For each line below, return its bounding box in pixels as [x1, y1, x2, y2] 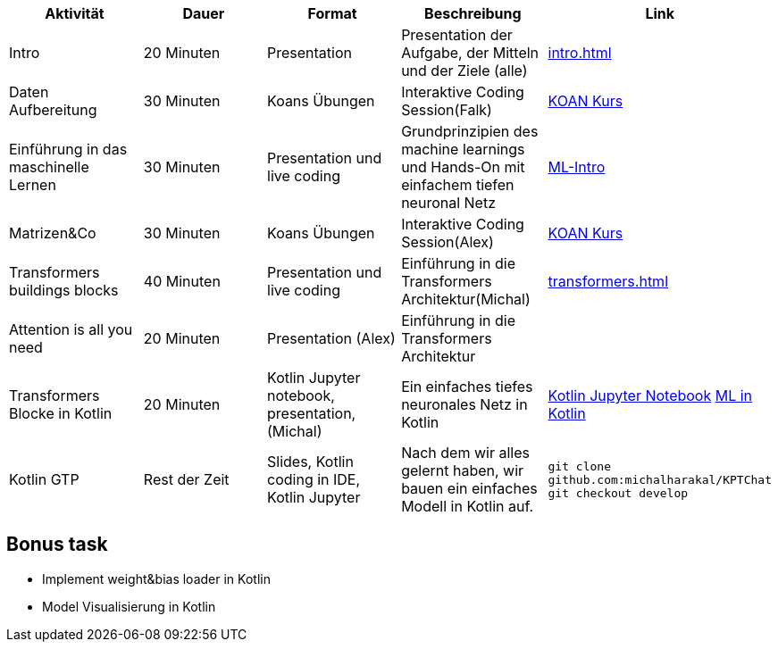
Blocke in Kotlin [9, 404, 113, 422]
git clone [548, 459, 611, 473]
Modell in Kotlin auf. [401, 497, 534, 515]
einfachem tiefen [401, 176, 514, 194]
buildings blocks [9, 281, 119, 299]
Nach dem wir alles [401, 444, 530, 462]
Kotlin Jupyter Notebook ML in [548, 387, 753, 404]
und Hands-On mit [401, 158, 525, 176]
